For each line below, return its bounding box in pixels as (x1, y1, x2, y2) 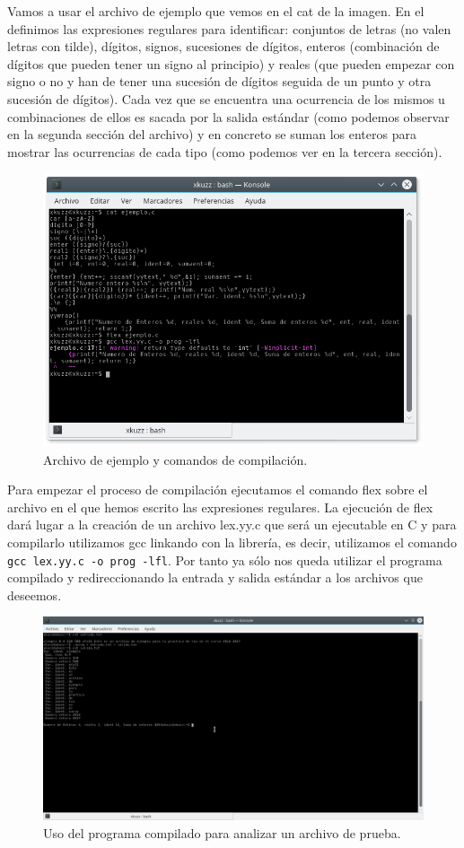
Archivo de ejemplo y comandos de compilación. (43, 450, 308, 468)
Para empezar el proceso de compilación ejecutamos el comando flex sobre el (7, 480, 428, 499)
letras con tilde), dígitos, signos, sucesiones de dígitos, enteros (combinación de (7, 37, 440, 56)
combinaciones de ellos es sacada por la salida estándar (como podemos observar (7, 107, 450, 126)
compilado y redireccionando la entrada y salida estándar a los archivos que (7, 568, 423, 587)
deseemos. (7, 585, 62, 604)
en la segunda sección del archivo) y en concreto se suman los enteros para (7, 125, 416, 144)
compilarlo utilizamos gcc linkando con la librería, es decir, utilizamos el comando (7, 532, 457, 551)
